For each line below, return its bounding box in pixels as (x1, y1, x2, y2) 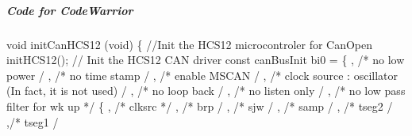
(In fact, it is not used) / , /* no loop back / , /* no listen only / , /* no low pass (6, 82, 406, 99)
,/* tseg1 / (6, 113, 59, 130)
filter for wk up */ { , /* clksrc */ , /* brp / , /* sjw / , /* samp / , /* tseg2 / (6, 97, 393, 114)
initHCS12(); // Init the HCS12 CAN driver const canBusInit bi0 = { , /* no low (6, 51, 405, 68)
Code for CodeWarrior (6, 2, 133, 18)
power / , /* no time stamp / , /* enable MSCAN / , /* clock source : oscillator (6, 66, 398, 83)
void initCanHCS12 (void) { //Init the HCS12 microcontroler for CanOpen (6, 36, 373, 52)
